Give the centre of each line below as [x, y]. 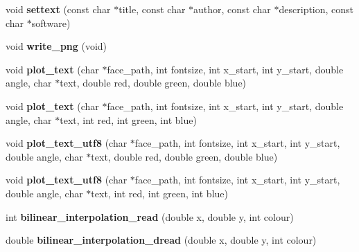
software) [51, 22]
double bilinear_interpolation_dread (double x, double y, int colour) [161, 240]
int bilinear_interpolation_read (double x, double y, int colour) [150, 216]
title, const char [152, 9]
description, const [316, 9]
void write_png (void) [56, 46]
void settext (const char [58, 9]
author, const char [232, 9]
